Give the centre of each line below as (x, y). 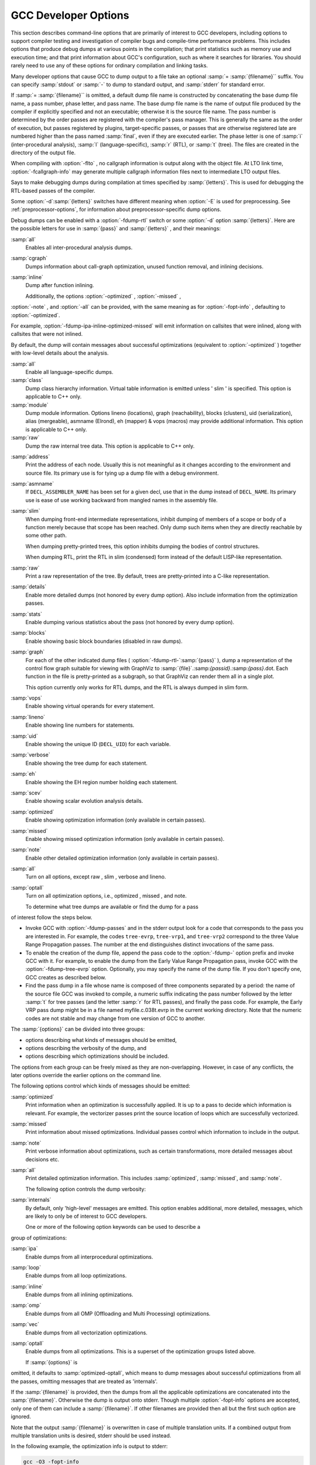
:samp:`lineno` (28, 717)
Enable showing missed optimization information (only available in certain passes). (125, 839)
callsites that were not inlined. (47, 334)
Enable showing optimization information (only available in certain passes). (116, 820)
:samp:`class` (27, 380)
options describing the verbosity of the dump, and (86, 1048)
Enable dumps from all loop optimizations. (76, 1276)
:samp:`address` (30, 456)
